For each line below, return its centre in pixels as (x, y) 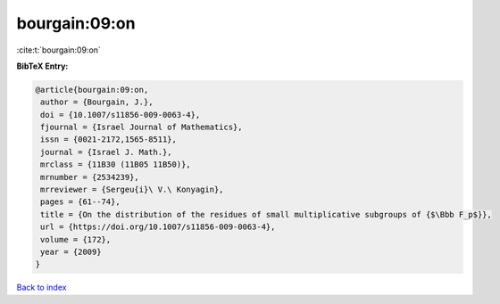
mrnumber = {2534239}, (90, 177)
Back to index (42, 288)
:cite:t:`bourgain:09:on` (59, 50)
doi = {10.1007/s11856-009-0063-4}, (121, 115)
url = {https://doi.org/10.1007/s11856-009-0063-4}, (158, 227)
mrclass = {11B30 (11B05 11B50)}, (116, 164)
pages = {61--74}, (80, 202)
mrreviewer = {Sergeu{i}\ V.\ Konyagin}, (132, 190)
